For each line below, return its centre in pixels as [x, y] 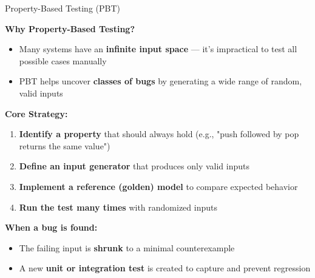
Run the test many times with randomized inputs [118, 207]
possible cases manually [63, 60]
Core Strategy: [36, 113]
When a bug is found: [51, 227]
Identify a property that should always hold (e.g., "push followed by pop [159, 134]
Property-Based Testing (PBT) [63, 8]
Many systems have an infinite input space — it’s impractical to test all [158, 49]
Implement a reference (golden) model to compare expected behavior [158, 186]
